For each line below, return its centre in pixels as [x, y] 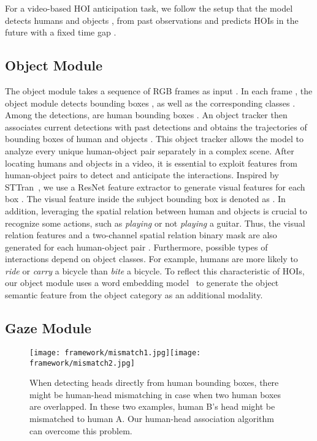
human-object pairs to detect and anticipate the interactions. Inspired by [142, 175]
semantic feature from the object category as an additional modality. [134, 295]
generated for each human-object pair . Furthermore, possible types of [136, 247]
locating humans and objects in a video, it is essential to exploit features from [151, 163]
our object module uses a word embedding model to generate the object [142, 283]
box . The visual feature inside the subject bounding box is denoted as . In [145, 199]
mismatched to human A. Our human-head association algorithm [152, 418]
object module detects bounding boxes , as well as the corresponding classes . [150, 103]
